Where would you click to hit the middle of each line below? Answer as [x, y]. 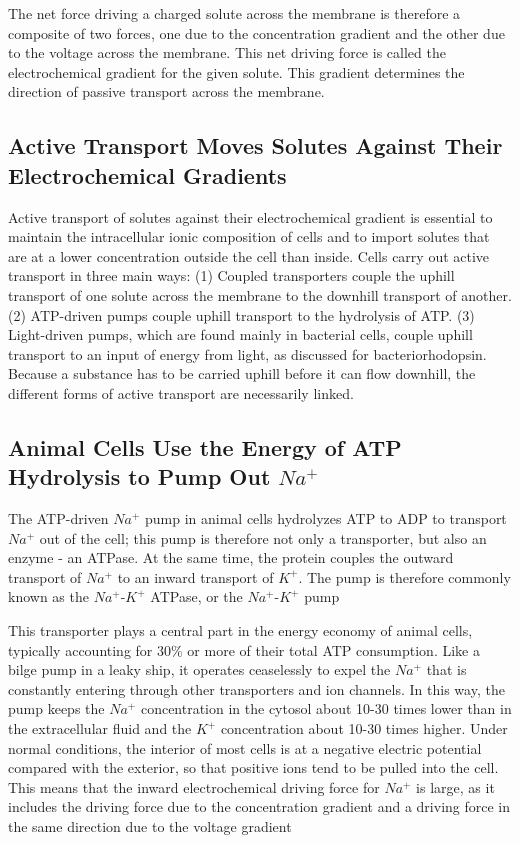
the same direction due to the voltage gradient [150, 826]
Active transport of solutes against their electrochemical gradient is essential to [250, 216]
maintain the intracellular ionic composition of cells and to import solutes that [249, 236]
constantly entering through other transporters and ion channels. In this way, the [256, 688]
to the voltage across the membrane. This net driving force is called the [227, 52]
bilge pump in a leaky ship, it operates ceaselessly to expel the [199, 669]
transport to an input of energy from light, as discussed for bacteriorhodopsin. [247, 353]
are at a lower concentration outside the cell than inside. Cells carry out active [249, 255]
